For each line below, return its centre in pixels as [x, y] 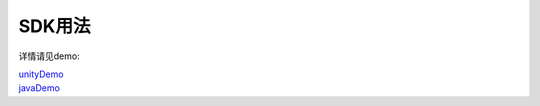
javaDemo [39, 88]
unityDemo [41, 74]
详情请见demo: [49, 56]
